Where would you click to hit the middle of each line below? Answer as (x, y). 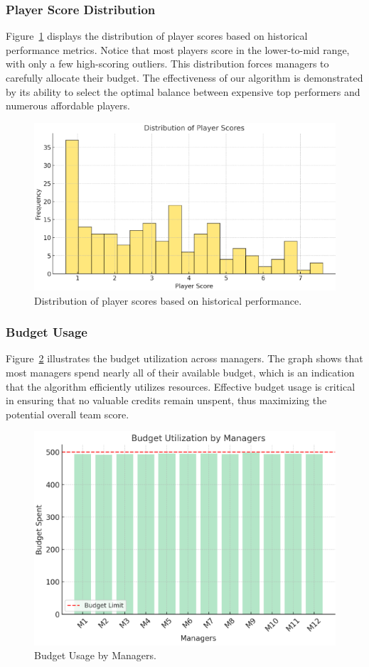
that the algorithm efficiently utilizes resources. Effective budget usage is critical (181, 386)
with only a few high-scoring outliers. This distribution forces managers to (167, 64)
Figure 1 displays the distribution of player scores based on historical (157, 36)
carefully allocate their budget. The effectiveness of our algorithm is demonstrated (184, 77)
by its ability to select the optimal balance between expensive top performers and (183, 91)
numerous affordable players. (68, 105)
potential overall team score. (68, 414)
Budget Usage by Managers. (95, 655)
